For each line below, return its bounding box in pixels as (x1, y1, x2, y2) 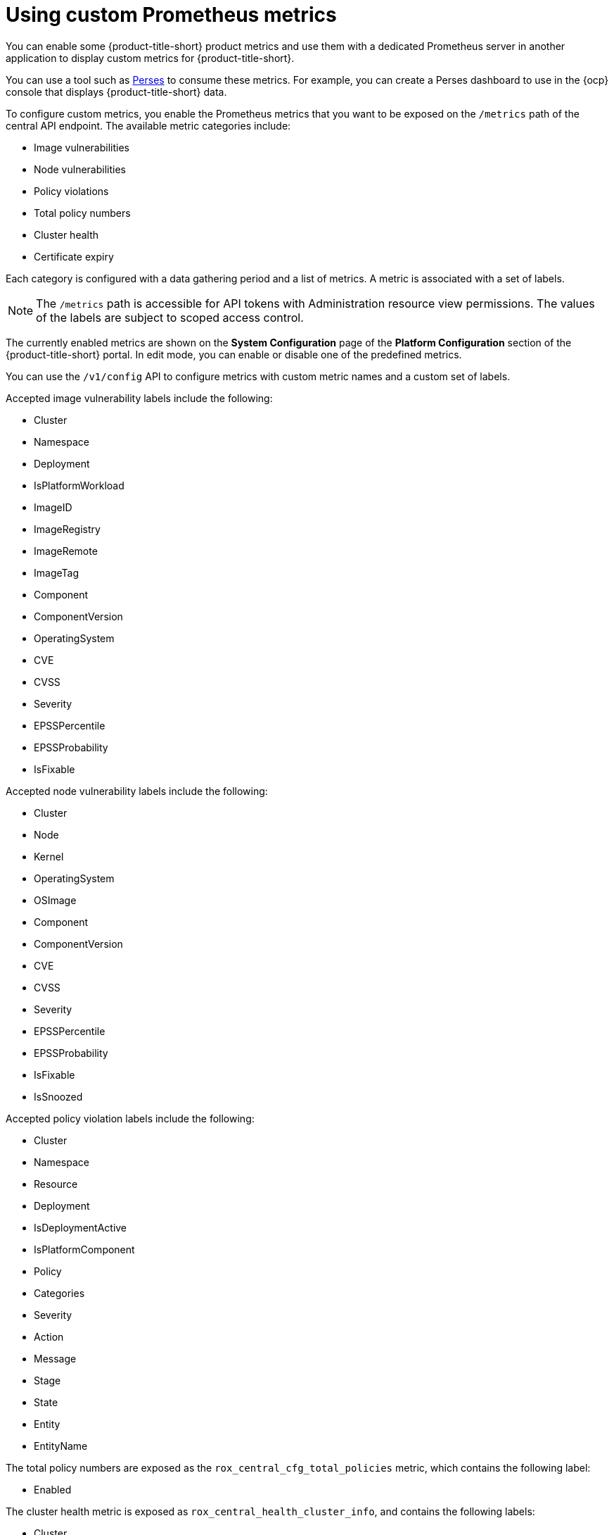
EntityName (34, 1439, 88, 1452)
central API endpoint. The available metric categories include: (6, 119, 291, 132)
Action (34, 1330, 64, 1343)
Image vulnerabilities (34, 141, 129, 153)
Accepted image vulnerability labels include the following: (6, 391, 273, 404)
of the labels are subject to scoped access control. (36, 310, 304, 325)
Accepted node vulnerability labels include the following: (6, 784, 268, 797)
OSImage (34, 894, 77, 906)
